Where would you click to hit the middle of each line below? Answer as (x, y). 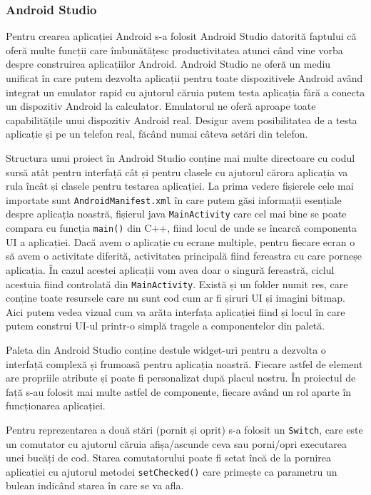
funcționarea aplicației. (56, 405)
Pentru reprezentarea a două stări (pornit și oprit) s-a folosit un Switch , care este (184, 429)
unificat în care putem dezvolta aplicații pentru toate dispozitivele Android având (184, 78)
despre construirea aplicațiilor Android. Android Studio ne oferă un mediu (168, 64)
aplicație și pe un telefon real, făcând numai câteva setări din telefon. (157, 134)
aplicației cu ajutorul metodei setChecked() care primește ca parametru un (172, 471)
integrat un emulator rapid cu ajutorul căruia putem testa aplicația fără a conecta (185, 92)
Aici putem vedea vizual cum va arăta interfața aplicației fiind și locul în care (176, 311)
